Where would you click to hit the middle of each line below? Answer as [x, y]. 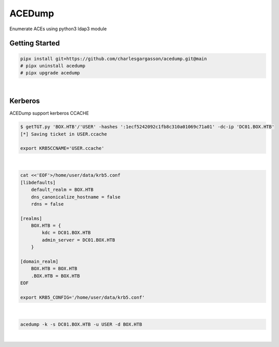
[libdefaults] [38, 182]
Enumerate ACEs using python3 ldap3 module [58, 29]
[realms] [31, 218]
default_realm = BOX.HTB [62, 190]
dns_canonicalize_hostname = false [76, 197]
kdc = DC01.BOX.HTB [66, 233]
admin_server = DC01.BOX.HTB [78, 240]
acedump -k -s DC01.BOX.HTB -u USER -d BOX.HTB [81, 324]
